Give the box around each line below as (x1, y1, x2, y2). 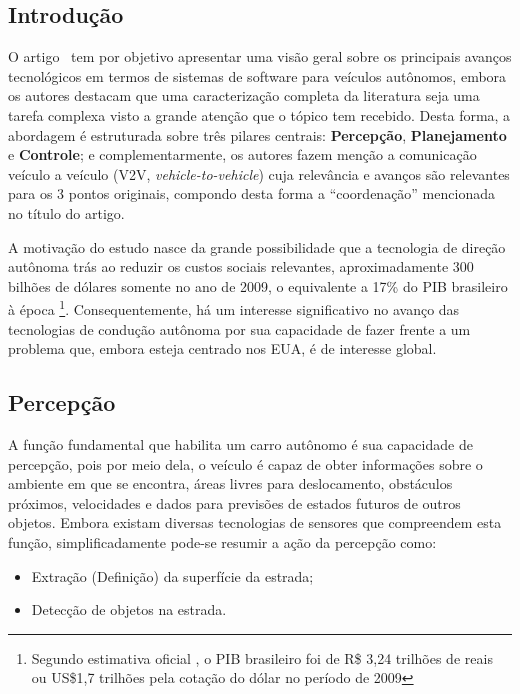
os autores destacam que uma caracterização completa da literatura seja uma (8, 85, 480, 106)
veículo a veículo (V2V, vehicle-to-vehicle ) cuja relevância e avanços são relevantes (8, 163, 510, 184)
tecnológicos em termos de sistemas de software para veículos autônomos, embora (8, 65, 507, 86)
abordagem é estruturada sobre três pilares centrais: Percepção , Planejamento (8, 124, 507, 145)
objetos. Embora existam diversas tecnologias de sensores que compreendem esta (8, 512, 502, 533)
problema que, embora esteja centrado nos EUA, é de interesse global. (8, 338, 437, 359)
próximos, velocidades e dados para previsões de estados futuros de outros (8, 492, 461, 513)
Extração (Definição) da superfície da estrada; (31, 565, 314, 586)
